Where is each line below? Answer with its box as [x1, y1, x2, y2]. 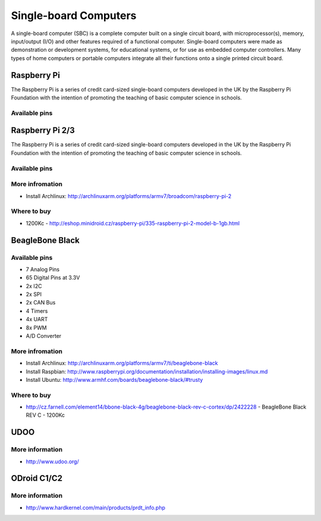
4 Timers [26, 307, 48, 315]
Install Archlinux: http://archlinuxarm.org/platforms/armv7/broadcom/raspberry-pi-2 [26, 192, 232, 199]
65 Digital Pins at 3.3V [26, 274, 80, 281]
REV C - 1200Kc [26, 412, 65, 419]
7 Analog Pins [26, 265, 59, 273]
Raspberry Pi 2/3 [11, 125, 75, 136]
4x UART [26, 316, 48, 323]
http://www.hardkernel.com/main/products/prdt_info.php [26, 504, 166, 511]
